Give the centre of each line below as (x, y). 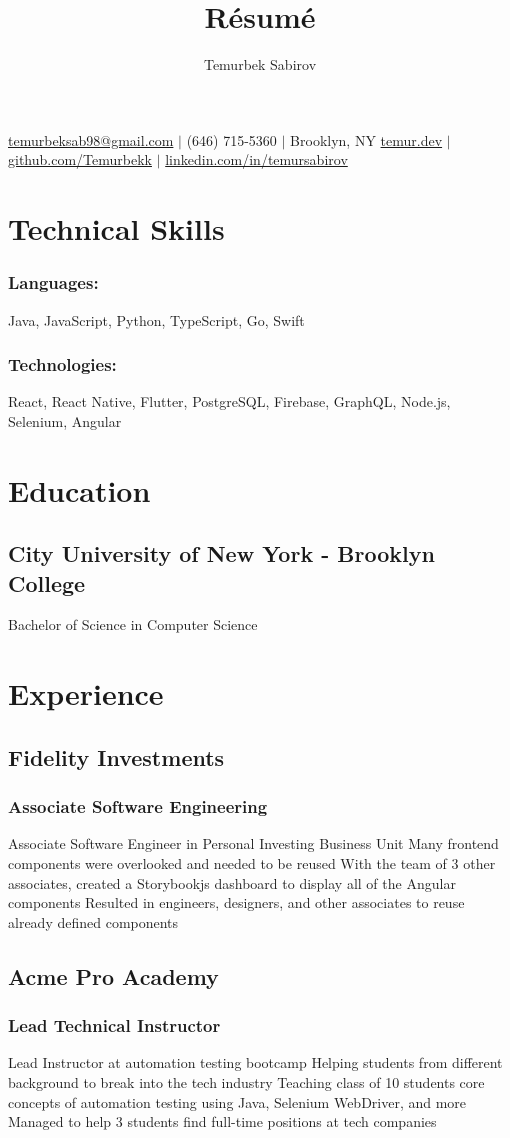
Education (79, 489)
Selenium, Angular (65, 420)
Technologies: (62, 364)
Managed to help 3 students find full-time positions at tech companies (222, 1121)
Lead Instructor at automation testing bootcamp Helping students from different (255, 1062)
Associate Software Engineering (138, 806)
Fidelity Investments (116, 756)
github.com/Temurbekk (80, 159)
